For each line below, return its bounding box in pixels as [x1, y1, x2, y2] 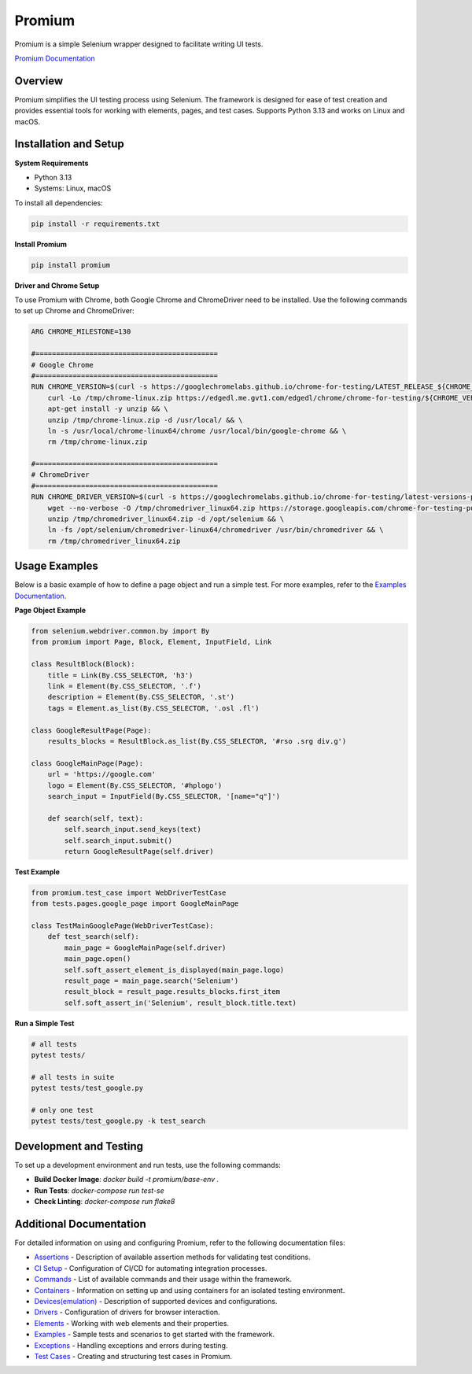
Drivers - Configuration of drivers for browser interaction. [34, 1307, 220, 1317]
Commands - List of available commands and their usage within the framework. [34, 1275, 293, 1284]
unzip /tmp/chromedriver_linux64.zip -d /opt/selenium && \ [47, 515, 285, 523]
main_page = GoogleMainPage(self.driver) [64, 943, 227, 952]
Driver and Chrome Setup [14, 280, 100, 290]
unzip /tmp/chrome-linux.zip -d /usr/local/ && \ [47, 416, 243, 424]
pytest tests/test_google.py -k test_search [31, 1117, 206, 1125]
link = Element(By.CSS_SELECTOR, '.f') [47, 681, 202, 691]
